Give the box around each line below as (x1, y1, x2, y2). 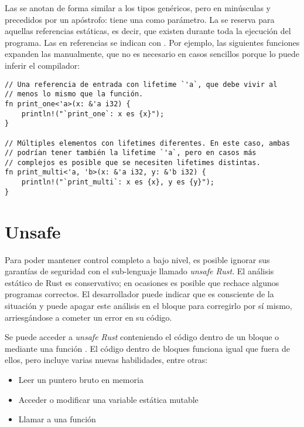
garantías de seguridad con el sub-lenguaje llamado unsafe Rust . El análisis (5, 265, 274, 277)
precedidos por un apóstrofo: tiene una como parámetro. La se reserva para (5, 13, 275, 25)
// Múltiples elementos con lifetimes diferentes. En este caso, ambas (5, 139, 290, 147)
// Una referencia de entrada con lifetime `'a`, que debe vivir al (5, 80, 278, 89)
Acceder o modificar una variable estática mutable (18, 393, 199, 405)
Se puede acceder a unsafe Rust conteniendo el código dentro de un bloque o (5, 331, 279, 343)
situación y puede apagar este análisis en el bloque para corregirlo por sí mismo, (5, 299, 292, 311)
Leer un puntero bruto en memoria (18, 373, 144, 385)
